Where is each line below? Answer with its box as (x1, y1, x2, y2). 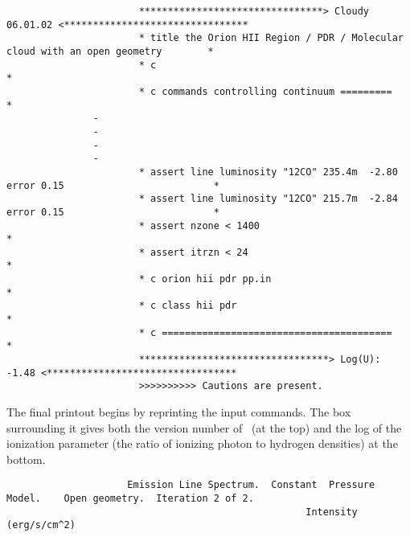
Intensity (305, 506, 358, 518)
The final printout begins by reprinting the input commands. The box (6, 404, 351, 420)
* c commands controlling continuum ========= (138, 85, 392, 97)
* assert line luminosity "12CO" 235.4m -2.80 (138, 166, 398, 178)
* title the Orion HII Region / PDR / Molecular (138, 32, 404, 44)
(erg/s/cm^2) (6, 519, 76, 531)
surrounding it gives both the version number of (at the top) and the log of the (6, 419, 402, 436)
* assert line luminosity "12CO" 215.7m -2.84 (138, 193, 398, 205)
